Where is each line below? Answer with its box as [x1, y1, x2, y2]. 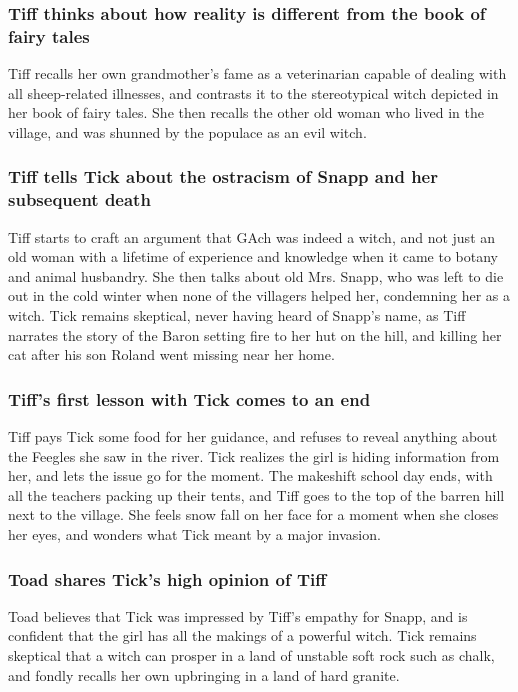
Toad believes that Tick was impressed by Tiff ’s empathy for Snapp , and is [8, 605, 468, 626]
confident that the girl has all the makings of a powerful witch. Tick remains [8, 625, 477, 646]
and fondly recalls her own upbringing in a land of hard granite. [8, 664, 400, 685]
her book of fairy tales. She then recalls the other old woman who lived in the [8, 102, 484, 123]
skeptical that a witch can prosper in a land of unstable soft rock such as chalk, [8, 645, 495, 665]
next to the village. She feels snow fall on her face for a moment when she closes [8, 504, 499, 525]
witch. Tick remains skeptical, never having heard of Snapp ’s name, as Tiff [8, 305, 466, 326]
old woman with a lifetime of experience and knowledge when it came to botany [8, 246, 499, 267]
